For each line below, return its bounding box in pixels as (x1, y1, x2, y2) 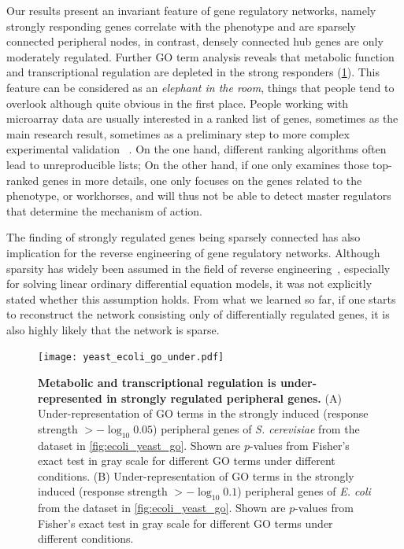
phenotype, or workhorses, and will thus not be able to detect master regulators (6, 187, 391, 204)
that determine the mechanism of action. (6, 202, 202, 219)
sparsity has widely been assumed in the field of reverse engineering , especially (6, 260, 391, 276)
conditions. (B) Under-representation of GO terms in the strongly (38, 467, 354, 484)
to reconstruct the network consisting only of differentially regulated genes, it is (6, 306, 390, 322)
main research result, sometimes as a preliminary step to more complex (6, 125, 350, 142)
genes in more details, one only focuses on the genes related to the (42, 171, 362, 188)
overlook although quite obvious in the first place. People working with (6, 94, 349, 111)
